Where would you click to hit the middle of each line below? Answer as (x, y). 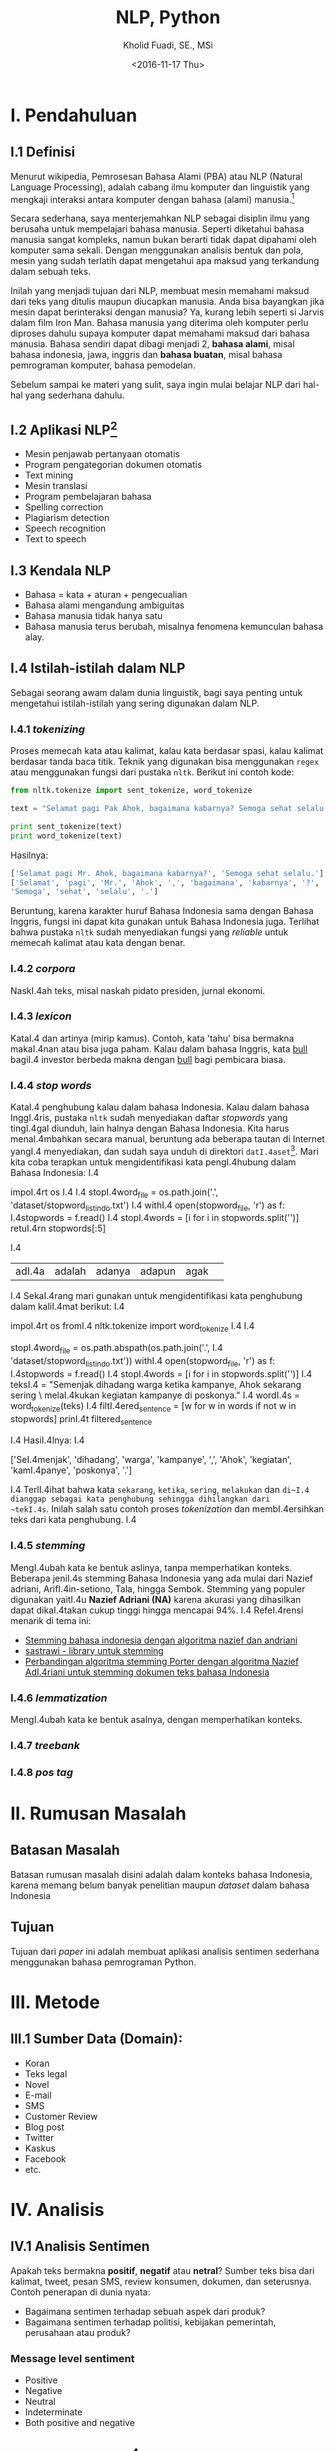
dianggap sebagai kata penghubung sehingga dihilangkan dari (140, 1499)
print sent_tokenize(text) (66, 826)
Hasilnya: (29, 855)
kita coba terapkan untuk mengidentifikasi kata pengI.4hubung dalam (153, 1162)
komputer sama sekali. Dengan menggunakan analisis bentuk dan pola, (157, 250)
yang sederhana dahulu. (74, 395)
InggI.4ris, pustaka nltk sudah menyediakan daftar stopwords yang (149, 1118)
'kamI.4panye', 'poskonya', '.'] (71, 1470)
